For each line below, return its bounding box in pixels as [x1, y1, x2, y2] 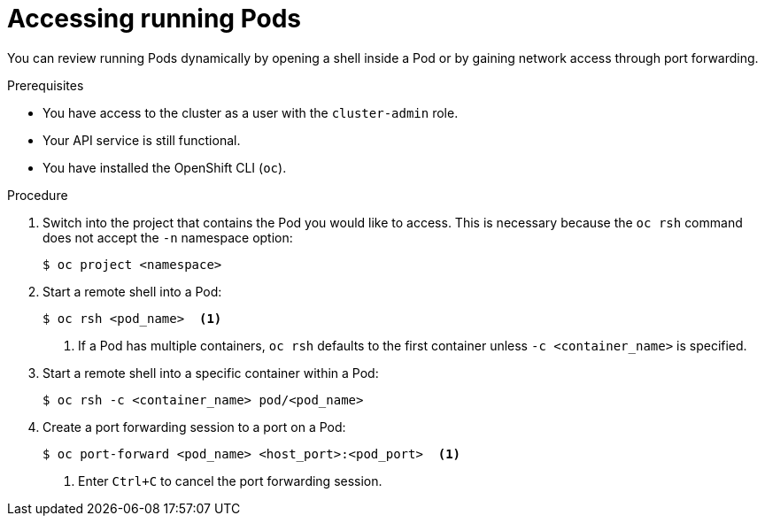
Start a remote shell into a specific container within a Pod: [42, 365, 379, 381]
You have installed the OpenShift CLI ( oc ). [42, 159, 287, 175]
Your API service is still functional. [42, 132, 241, 148]
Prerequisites [7, 77, 84, 93]
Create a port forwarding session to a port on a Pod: [42, 419, 346, 435]
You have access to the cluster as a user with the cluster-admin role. [42, 104, 459, 120]
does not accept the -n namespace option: [42, 229, 293, 245]
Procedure [7, 187, 68, 203]
